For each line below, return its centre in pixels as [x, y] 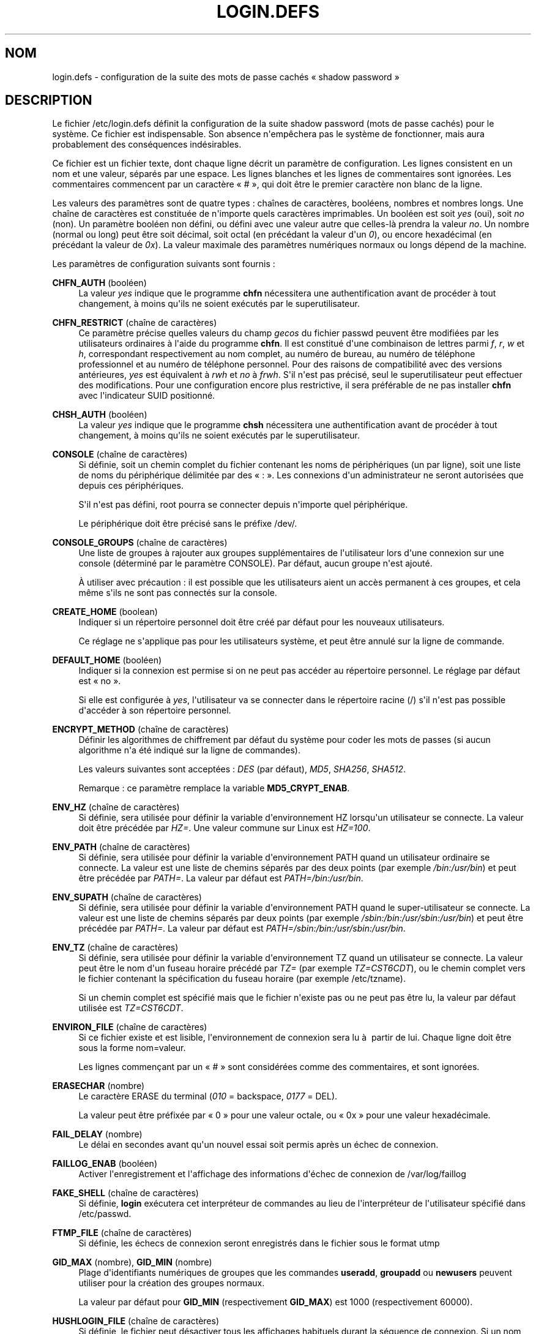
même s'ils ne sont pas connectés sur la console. [178, 593]
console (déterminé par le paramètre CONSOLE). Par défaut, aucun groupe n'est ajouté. [255, 563]
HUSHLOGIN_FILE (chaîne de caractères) [136, 1321]
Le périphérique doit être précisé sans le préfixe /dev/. [188, 524]
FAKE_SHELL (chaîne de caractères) [125, 1193]
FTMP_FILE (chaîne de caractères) [122, 1233]
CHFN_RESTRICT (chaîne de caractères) [135, 323]
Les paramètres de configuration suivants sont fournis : [164, 264]
